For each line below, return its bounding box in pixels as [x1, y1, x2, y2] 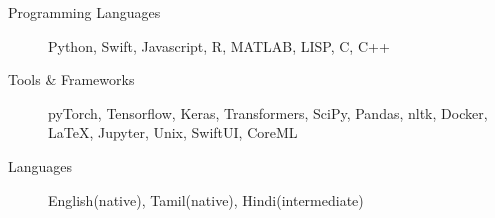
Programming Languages [8, 2, 161, 22]
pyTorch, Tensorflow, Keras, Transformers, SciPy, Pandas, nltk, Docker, [48, 102, 488, 123]
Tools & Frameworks [8, 69, 135, 90]
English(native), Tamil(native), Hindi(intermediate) [48, 189, 364, 210]
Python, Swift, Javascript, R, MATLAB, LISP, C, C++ [48, 35, 390, 56]
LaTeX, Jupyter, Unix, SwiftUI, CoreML [48, 122, 298, 143]
